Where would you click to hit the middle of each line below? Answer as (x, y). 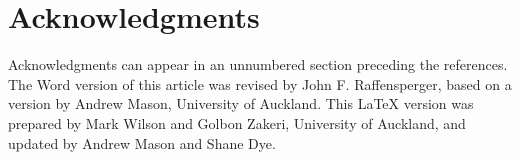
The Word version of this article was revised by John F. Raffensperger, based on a (260, 83)
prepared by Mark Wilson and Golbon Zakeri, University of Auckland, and (237, 122)
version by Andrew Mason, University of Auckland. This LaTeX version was (241, 103)
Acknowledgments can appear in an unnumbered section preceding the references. (258, 64)
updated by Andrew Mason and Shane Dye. (142, 142)
